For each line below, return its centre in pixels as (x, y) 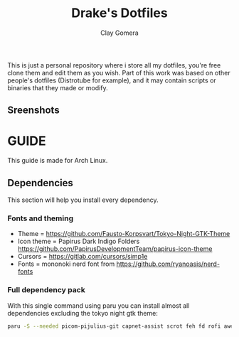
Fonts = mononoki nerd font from (66, 264)
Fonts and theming (40, 218)
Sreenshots (33, 111)
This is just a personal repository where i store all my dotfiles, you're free (114, 65)
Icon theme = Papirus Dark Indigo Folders (79, 241)
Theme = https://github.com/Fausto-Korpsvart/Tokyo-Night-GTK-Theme (124, 234)
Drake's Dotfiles (119, 13)
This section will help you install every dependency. (83, 200)
